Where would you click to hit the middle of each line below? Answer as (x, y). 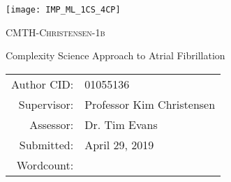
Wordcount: (45, 165)
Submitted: (46, 144)
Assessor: (52, 124)
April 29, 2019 (119, 144)
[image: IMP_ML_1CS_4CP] (63, 10)
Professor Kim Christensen (150, 104)
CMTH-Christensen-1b (55, 32)
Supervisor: (46, 104)
